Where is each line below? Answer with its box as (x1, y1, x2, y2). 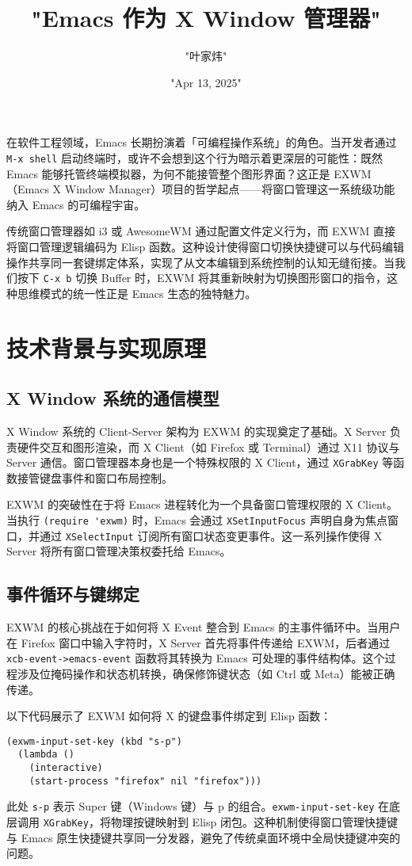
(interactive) (29, 762, 103, 774)
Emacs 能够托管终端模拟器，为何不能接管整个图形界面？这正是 (6, 165, 330, 181)
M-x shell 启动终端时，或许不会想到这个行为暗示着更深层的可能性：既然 (6, 149, 383, 166)
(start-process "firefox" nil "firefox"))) (29, 775, 262, 787)
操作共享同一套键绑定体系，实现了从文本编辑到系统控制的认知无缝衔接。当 (6, 254, 395, 270)
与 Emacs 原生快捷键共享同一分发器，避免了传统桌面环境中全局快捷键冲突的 (6, 829, 401, 845)
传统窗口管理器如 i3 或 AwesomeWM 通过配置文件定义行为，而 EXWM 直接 (6, 223, 396, 239)
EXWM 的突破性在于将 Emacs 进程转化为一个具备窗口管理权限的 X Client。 (6, 496, 398, 513)
